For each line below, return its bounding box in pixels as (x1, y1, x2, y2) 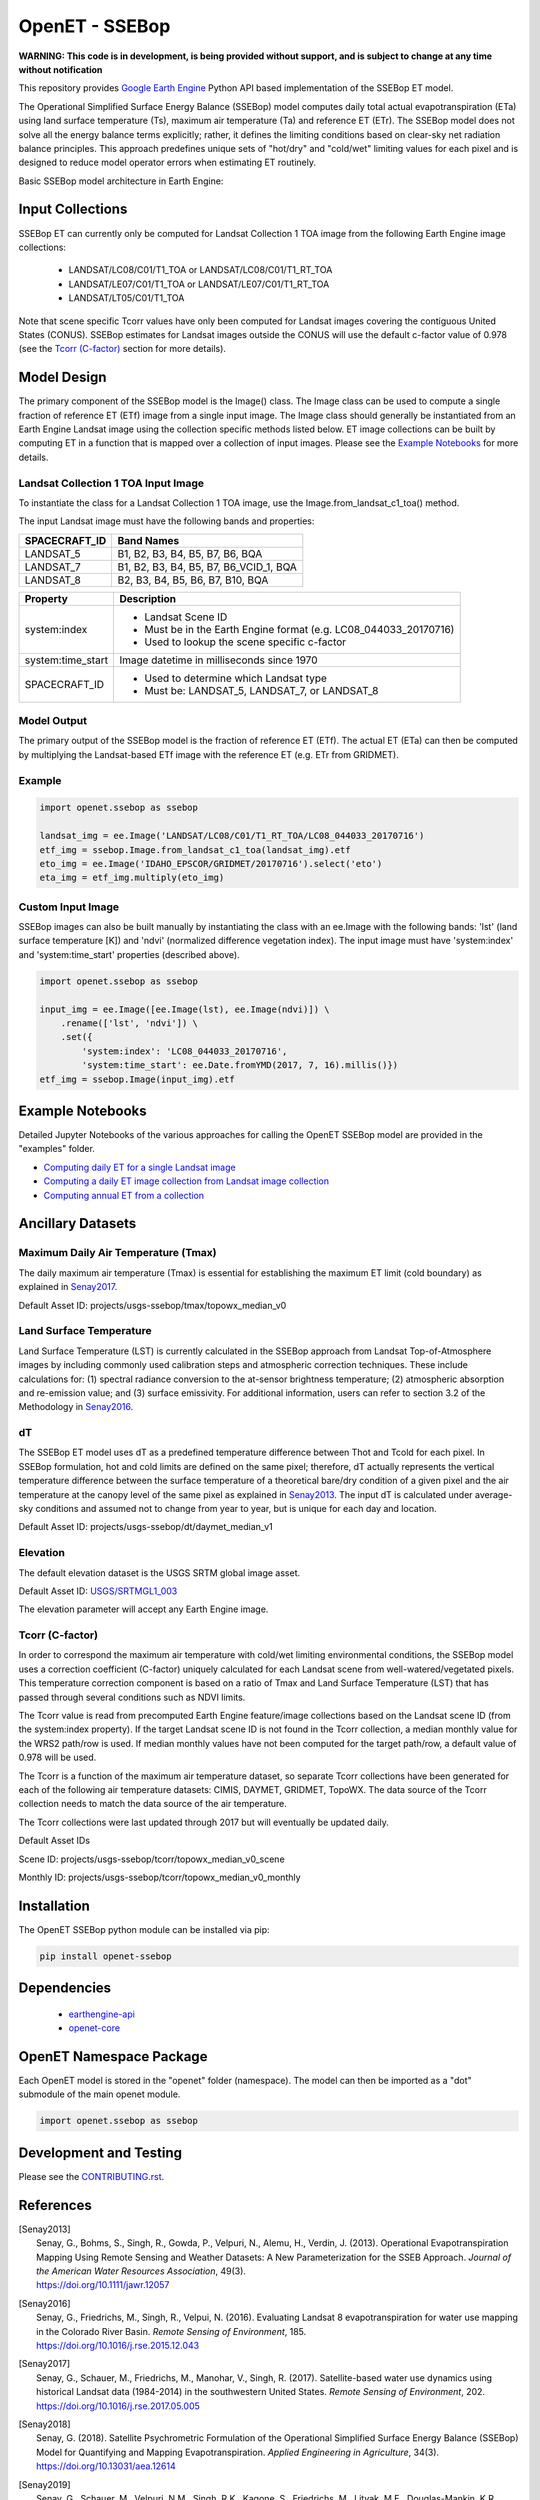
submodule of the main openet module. (18, 2088, 181, 2100)
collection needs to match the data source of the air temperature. (18, 1798, 287, 1810)
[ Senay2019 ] (18, 2478, 71, 2490)
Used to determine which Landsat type (144, 671, 327, 685)
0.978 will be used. (18, 1751, 97, 1764)
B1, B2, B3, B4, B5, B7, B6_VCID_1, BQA (117, 560, 297, 574)
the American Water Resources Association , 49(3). (36, 2265, 247, 2277)
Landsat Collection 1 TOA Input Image (18, 476, 205, 490)
